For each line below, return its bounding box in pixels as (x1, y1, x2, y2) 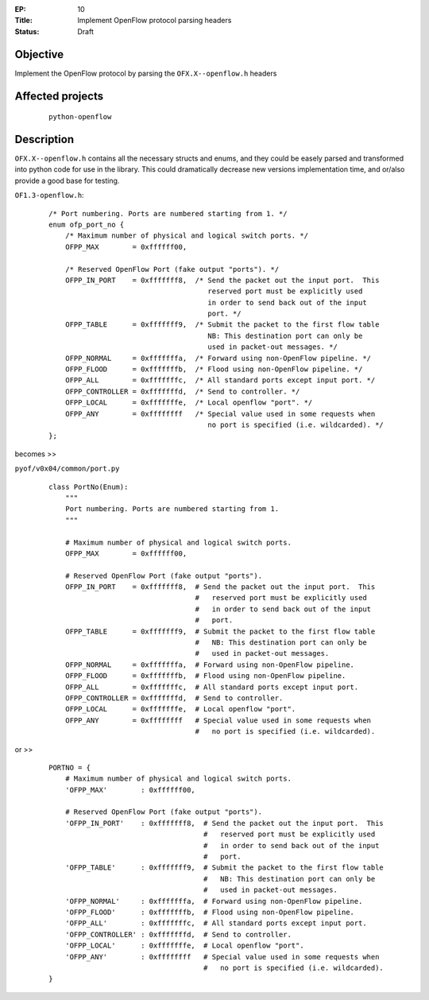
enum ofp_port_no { (48, 219, 125, 229)
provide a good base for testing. (14, 176, 120, 185)
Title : (14, 16, 33, 25)
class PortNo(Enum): (48, 482, 129, 491)
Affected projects (14, 89, 103, 103)
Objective (14, 48, 64, 61)
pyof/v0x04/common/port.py (14, 464, 120, 473)
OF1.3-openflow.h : (14, 191, 84, 200)
